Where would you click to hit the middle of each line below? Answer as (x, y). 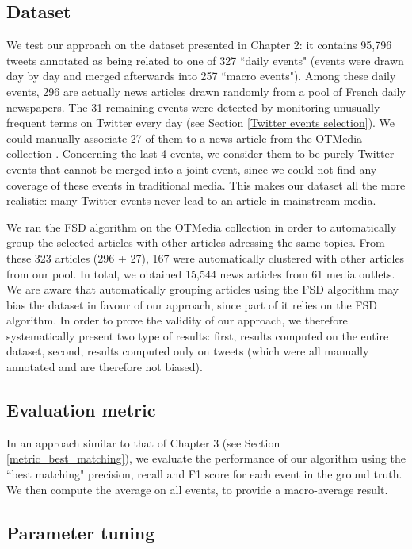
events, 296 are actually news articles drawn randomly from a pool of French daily (206, 91)
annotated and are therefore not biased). (105, 367)
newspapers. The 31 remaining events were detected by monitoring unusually (193, 107)
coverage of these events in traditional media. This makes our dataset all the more (206, 184)
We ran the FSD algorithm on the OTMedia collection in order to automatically (202, 227)
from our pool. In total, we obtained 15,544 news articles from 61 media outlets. (201, 273)
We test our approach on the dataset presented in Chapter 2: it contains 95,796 (199, 45)
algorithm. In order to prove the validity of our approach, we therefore (177, 320)
